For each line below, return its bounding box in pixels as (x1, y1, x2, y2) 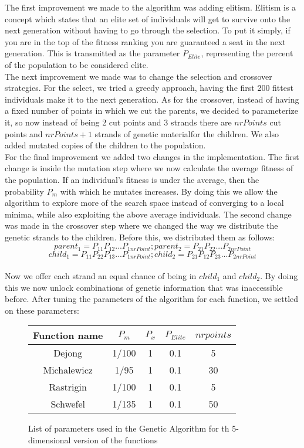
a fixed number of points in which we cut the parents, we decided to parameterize (5, 104, 298, 117)
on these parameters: (5, 304, 79, 316)
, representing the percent (201, 47, 293, 59)
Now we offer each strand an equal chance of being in (5, 269, 197, 281)
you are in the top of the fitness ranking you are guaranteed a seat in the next (5, 35, 286, 47)
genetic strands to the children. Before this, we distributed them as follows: (5, 230, 275, 243)
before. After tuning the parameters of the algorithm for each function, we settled (5, 293, 299, 305)
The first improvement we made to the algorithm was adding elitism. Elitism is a (5, 1, 296, 13)
